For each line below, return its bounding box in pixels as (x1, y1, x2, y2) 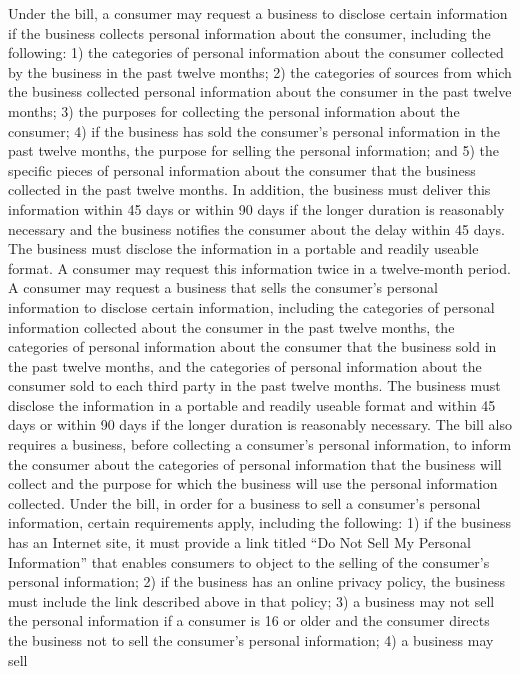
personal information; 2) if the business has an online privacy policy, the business (8, 571, 505, 592)
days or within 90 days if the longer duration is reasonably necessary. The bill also (8, 414, 512, 435)
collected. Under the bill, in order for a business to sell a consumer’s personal (8, 492, 481, 513)
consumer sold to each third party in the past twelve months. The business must (8, 375, 501, 396)
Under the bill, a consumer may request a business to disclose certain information (8, 3, 508, 23)
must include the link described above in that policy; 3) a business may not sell (8, 590, 495, 611)
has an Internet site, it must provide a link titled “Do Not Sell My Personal (8, 532, 471, 553)
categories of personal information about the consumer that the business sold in (8, 336, 497, 357)
